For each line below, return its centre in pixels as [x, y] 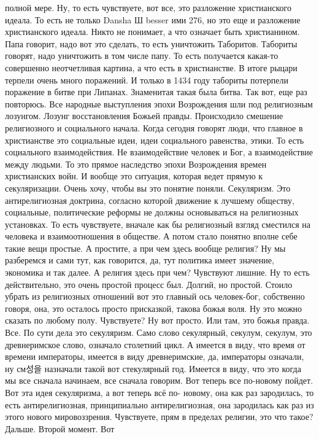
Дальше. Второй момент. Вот [60, 428]
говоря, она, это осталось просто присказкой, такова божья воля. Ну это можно [154, 308]
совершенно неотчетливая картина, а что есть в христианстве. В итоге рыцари [151, 67]
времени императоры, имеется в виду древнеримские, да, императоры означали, [155, 356]
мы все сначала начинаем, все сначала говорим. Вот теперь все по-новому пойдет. [159, 380]
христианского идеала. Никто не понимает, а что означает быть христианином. [152, 32]
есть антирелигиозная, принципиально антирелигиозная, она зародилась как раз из [159, 404]
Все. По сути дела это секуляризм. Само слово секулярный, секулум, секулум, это [159, 332]
